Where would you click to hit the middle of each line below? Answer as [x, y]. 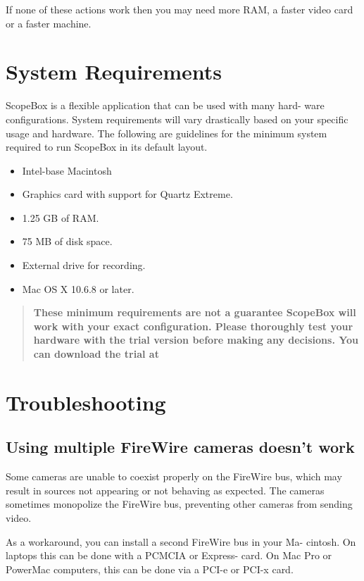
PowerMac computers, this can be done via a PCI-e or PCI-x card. [150, 569]
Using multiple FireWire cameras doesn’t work [180, 447]
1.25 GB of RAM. [61, 217]
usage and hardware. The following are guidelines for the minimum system [167, 133]
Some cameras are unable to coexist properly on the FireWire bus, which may [174, 476]
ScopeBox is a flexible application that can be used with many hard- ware [165, 105]
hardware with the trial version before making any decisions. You [196, 340]
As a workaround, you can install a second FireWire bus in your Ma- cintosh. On [181, 541]
